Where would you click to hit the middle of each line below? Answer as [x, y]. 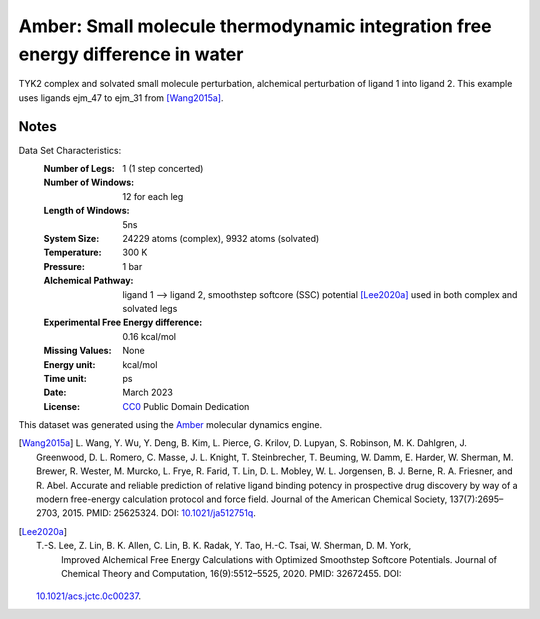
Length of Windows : [86, 211]
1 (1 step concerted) [163, 169]
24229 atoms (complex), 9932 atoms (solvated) [221, 238]
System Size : [71, 238]
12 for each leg [153, 196]
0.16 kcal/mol [149, 336]
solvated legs [150, 308]
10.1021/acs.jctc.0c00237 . [89, 596]
